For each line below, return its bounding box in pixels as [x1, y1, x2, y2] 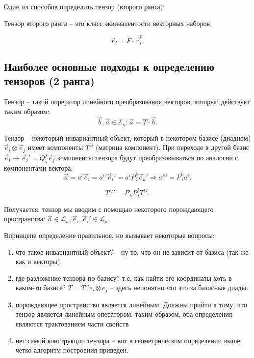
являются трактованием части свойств [15, 318, 129, 328]
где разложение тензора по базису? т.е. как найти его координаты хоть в [15, 272, 232, 283]
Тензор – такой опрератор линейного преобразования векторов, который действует [4, 96, 250, 106]
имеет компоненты [27, 142, 83, 152]
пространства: [4, 213, 45, 224]
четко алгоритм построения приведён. [15, 345, 128, 355]
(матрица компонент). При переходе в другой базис [95, 142, 250, 152]
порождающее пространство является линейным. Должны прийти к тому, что [15, 299, 247, 309]
